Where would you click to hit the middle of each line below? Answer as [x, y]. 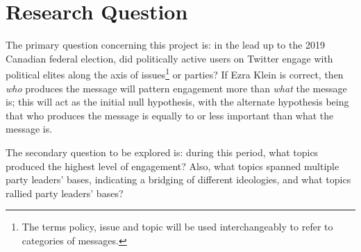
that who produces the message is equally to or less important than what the [170, 115]
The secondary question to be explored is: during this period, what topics [162, 152]
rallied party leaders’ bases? [65, 193]
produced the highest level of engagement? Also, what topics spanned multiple [173, 166]
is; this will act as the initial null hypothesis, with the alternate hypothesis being [177, 102]
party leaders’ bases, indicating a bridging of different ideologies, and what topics [178, 179]
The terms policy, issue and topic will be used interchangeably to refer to [177, 227]
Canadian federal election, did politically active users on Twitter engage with [169, 58]
